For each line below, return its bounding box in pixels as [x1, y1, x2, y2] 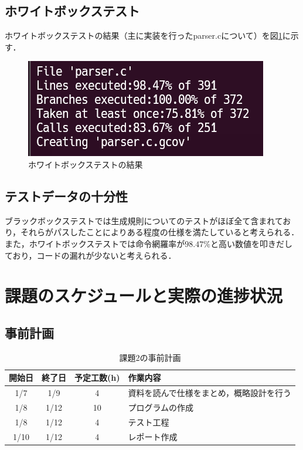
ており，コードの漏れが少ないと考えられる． [5, 249, 176, 261]
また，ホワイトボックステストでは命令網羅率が [5, 237, 185, 249]
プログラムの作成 [128, 401, 194, 414]
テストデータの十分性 [5, 187, 128, 205]
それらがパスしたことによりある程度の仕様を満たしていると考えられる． [21, 226, 299, 238]
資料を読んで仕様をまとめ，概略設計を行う [128, 387, 292, 399]
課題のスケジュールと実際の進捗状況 [5, 283, 283, 307]
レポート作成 [128, 430, 178, 442]
